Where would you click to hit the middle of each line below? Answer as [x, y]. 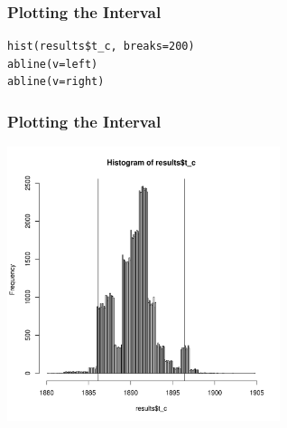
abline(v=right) [56, 82]
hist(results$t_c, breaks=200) [101, 47]
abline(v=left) [53, 64]
